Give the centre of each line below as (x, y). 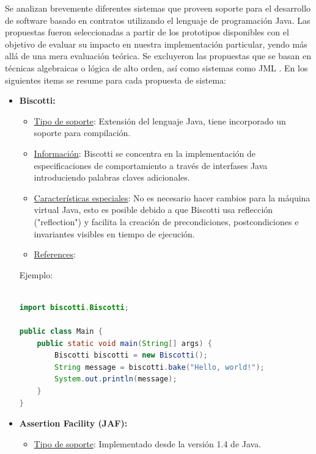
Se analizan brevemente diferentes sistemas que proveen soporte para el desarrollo (158, 8)
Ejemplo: (36, 274)
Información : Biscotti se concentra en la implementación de (145, 153)
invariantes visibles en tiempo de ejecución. (114, 233)
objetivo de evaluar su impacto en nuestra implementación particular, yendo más (156, 44)
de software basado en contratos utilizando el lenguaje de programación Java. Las (158, 20)
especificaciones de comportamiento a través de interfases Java (151, 165)
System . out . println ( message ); (116, 379)
